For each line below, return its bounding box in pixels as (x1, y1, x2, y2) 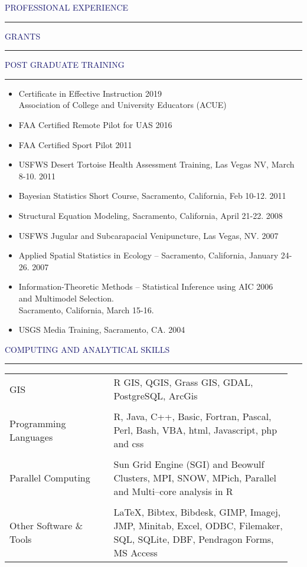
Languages (9, 430, 53, 444)
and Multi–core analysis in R (113, 484, 233, 499)
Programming (9, 416, 66, 430)
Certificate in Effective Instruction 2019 (18, 87, 162, 99)
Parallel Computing (9, 471, 90, 485)
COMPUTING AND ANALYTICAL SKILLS (5, 343, 170, 355)
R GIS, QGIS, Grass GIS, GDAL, (113, 375, 253, 389)
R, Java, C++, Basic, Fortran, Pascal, (113, 409, 272, 424)
